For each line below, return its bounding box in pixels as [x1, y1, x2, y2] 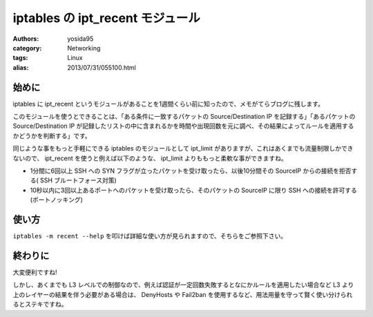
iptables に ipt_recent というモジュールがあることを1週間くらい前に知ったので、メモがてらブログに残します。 [12, 99, 325, 108]
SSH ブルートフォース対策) [40, 176, 117, 184]
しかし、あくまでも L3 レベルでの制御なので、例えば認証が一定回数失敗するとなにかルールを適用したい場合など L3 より [12, 280, 354, 289]
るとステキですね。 [12, 300, 68, 309]
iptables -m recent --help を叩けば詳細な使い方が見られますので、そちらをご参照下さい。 [12, 232, 287, 240]
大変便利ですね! [12, 268, 58, 276]
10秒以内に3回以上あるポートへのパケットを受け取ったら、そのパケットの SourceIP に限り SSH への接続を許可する [30, 186, 357, 194]
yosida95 [67, 35, 94, 43]
